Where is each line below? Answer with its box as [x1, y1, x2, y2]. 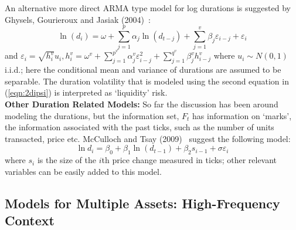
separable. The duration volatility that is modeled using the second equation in [5, 75, 289, 87]
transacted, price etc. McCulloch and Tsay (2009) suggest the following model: [5, 132, 291, 144]
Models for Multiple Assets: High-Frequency [5, 194, 280, 212]
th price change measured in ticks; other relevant [101, 154, 277, 166]
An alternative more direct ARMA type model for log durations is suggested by [5, 2, 291, 13]
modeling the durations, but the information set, [5, 109, 179, 121]
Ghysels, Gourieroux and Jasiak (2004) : [5, 13, 151, 25]
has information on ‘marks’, [192, 109, 292, 121]
